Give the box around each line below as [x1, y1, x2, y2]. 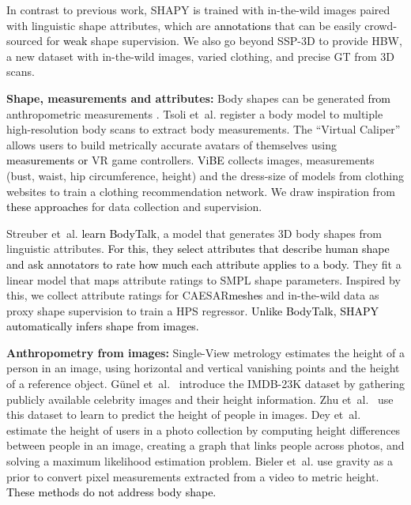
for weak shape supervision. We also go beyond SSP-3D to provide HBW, [46, 32, 402, 49]
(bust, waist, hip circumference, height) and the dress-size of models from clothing [6, 167, 405, 183]
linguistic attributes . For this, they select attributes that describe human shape [6, 240, 390, 257]
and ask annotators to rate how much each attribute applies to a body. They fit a [6, 255, 402, 272]
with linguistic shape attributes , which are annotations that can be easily [6, 17, 361, 33]
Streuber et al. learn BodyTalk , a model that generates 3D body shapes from [6, 224, 382, 241]
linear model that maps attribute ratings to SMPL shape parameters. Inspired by [6, 271, 401, 288]
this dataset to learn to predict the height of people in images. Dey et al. [6, 406, 361, 423]
